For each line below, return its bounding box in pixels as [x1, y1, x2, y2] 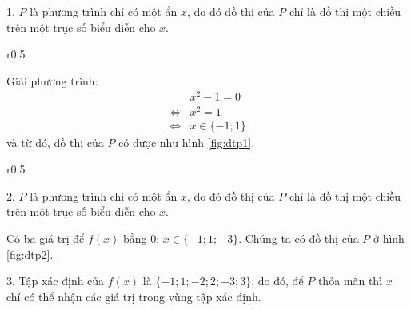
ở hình [373, 230, 405, 246]
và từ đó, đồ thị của [6, 133, 104, 150]
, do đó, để [251, 272, 304, 289]
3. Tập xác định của [6, 272, 105, 289]
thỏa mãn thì [317, 272, 383, 289]
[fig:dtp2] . [6, 245, 54, 262]
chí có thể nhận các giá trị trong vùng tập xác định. [6, 288, 261, 304]
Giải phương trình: [6, 72, 98, 89]
